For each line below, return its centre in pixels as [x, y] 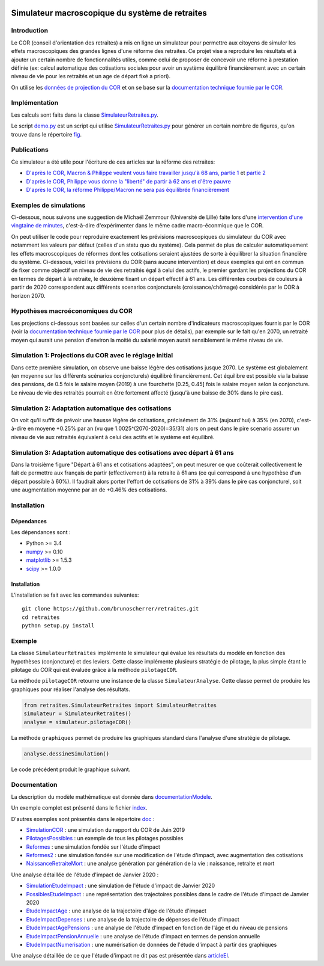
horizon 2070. [28, 295]
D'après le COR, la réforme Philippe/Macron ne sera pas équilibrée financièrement [127, 189]
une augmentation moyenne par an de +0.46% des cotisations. [89, 490]
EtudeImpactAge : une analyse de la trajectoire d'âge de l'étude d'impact [116, 911]
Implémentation [35, 103]
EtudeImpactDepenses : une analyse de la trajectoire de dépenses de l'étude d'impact [133, 919]
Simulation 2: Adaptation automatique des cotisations [91, 408]
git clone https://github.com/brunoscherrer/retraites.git [110, 609]
